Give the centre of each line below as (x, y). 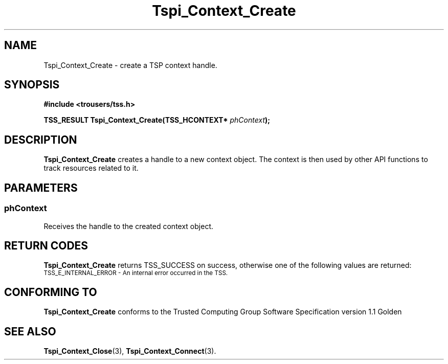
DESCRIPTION (41, 140)
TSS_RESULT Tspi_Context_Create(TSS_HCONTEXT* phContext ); (157, 120)
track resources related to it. (91, 168)
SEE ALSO (30, 331)
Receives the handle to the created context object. (128, 226)
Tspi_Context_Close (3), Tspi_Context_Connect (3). (130, 351)
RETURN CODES (46, 245)
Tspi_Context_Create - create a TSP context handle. (130, 65)
